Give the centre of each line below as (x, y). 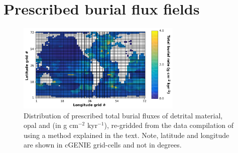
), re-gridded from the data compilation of (169, 125)
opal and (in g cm (51, 125)
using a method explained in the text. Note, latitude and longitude (127, 135)
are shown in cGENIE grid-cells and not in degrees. (103, 145)
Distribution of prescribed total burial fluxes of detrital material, (123, 115)
